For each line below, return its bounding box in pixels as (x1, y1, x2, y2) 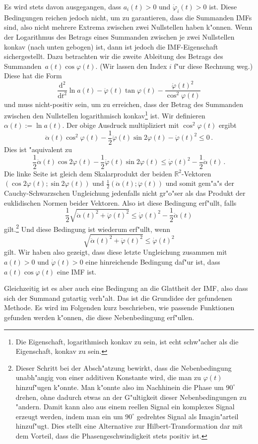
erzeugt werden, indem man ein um (15, 411, 123, 421)
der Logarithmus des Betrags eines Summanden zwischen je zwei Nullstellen (4, 31, 235, 42)
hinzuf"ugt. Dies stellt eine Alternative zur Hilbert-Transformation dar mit (15, 421, 243, 431)
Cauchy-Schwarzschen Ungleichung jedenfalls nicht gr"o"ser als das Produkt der (4, 188, 246, 198)
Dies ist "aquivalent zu (4, 144, 72, 155)
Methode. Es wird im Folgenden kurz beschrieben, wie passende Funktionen (4, 302, 235, 313)
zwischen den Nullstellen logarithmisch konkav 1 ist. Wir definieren (4, 109, 205, 120)
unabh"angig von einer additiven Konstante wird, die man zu (15, 372, 201, 383)
